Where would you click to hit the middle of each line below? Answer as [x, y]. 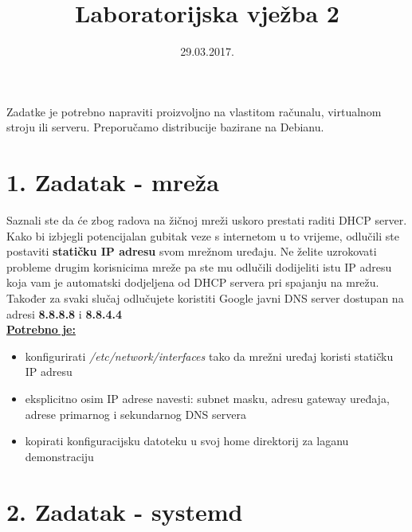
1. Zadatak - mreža [113, 182]
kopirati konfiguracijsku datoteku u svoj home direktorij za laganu [187, 441]
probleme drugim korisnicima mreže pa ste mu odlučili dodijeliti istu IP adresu [199, 266]
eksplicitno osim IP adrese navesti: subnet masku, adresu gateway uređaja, [207, 398]
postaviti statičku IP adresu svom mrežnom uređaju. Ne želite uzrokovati [192, 251]
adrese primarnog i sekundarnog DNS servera [135, 414]
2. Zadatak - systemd [125, 511]
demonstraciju [59, 456]
